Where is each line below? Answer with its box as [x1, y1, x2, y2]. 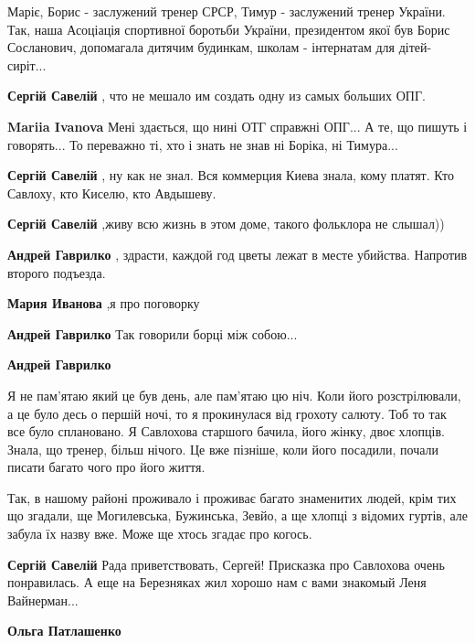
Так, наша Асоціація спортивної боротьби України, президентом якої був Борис [7, 19, 450, 38]
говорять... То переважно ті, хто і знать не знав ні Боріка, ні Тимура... [7, 134, 398, 154]
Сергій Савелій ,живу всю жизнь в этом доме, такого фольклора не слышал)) [7, 214, 445, 233]
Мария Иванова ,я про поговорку [7, 294, 200, 313]
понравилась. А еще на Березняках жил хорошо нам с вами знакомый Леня [7, 573, 427, 592]
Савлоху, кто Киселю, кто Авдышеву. [7, 183, 216, 202]
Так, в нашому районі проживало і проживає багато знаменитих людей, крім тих [7, 488, 457, 507]
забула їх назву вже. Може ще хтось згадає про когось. [7, 524, 312, 543]
